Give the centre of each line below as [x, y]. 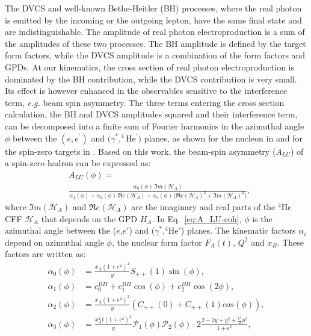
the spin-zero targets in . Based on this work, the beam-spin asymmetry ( [140, 151]
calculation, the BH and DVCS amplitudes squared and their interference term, [151, 114]
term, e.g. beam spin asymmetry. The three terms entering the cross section [145, 102]
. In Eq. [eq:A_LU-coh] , [197, 218]
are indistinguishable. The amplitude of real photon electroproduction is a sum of [155, 32]
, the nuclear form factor [157, 242]
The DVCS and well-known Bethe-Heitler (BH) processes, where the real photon [153, 8]
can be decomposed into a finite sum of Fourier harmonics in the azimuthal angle [155, 126]
